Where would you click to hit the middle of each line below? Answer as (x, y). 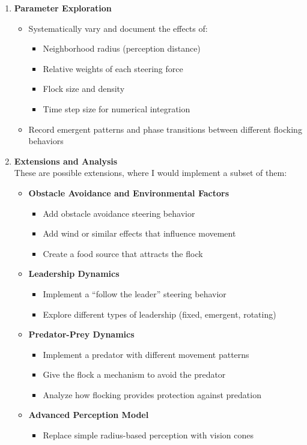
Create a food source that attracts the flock (123, 253)
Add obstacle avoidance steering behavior (119, 213)
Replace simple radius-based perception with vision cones (148, 435)
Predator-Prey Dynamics (81, 334)
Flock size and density (84, 89)
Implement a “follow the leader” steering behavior (135, 293)
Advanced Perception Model (89, 415)
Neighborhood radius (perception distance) (122, 48)
